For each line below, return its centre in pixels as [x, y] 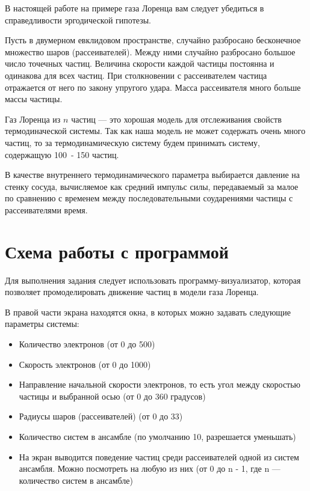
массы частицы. [34, 99]
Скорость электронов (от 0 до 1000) [85, 364]
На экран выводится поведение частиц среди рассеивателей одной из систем [159, 456]
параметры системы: [42, 324]
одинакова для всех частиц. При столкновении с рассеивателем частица [136, 75]
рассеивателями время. [46, 209]
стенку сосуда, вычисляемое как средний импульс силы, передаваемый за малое [152, 186]
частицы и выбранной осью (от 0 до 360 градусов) [112, 396]
